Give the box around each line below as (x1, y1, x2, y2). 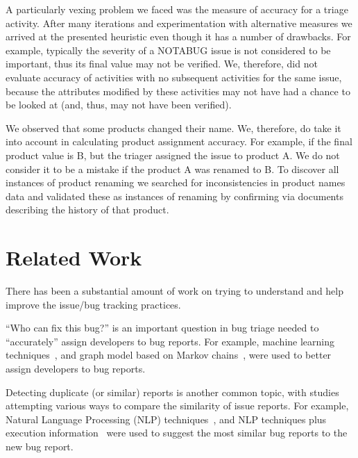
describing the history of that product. (6, 202, 169, 217)
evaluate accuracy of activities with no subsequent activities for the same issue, (6, 69, 342, 84)
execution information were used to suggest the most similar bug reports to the (6, 425, 348, 440)
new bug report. (6, 439, 74, 453)
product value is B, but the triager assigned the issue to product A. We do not (6, 147, 340, 162)
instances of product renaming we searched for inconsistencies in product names (6, 175, 346, 190)
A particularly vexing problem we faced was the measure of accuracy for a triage (6, 2, 348, 16)
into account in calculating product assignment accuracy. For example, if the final (6, 134, 352, 149)
